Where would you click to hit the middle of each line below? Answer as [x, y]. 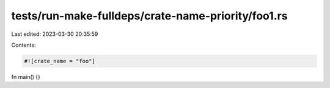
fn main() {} [26, 76]
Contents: [24, 45]
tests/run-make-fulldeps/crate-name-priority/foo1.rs [149, 16]
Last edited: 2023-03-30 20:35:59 [55, 34]
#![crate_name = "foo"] [60, 61]
